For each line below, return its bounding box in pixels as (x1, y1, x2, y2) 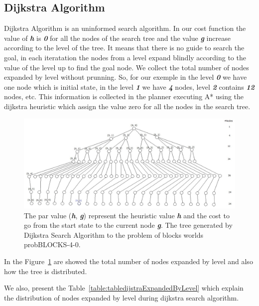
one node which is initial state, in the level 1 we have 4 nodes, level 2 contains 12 (4, 81, 255, 92)
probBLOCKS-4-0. (24, 239, 81, 250)
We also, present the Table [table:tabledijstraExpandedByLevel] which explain (4, 283, 244, 293)
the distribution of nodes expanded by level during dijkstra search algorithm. (4, 292, 239, 303)
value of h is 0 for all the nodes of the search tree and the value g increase (4, 32, 231, 43)
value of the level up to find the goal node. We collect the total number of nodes (4, 62, 249, 72)
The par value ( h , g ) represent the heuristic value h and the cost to (24, 210, 230, 220)
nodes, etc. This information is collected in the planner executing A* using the (4, 91, 244, 102)
